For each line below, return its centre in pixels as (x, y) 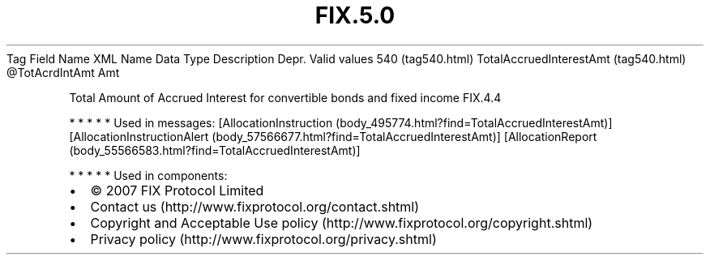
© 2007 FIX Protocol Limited (177, 190)
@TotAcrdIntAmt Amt (63, 72)
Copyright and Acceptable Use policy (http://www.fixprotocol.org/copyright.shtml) (342, 222)
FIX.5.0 (355, 15)
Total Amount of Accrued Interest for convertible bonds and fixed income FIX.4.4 (285, 97)
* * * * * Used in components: (148, 175)
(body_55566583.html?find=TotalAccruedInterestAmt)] (215, 150)
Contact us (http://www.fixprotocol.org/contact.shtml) (255, 206)
